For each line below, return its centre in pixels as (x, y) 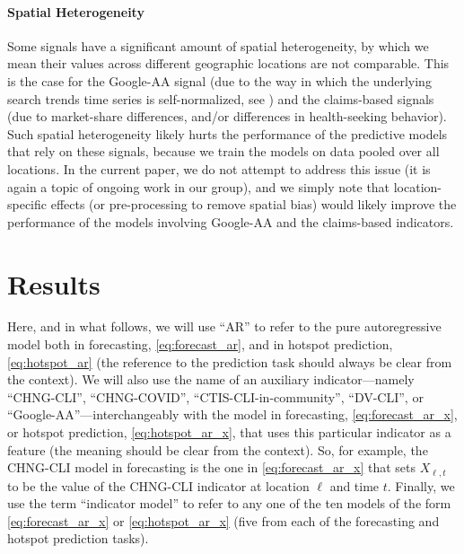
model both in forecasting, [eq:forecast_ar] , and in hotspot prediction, (200, 344)
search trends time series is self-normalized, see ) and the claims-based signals (221, 98)
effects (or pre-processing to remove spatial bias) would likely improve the (254, 204)
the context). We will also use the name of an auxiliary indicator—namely (211, 379)
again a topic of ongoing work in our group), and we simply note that (199, 186)
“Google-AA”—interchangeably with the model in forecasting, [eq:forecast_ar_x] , (232, 414)
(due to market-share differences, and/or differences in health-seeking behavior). (227, 116)
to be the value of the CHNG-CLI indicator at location (158, 485)
